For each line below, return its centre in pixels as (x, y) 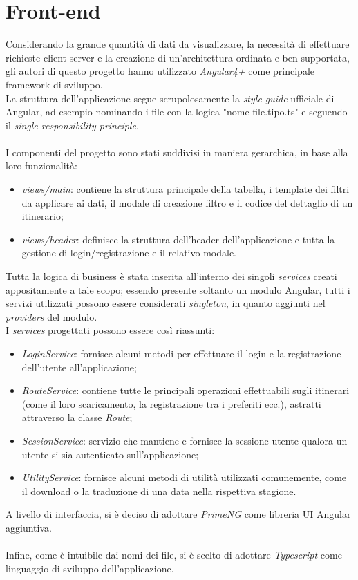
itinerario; (43, 216)
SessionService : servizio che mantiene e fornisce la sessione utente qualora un (185, 440)
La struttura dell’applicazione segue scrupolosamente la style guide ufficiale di (170, 98)
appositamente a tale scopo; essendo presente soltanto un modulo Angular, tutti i (178, 289)
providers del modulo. (51, 316)
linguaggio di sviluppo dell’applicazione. (90, 568)
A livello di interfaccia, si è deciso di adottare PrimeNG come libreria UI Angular (178, 514)
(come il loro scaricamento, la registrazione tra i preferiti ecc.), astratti (171, 403)
